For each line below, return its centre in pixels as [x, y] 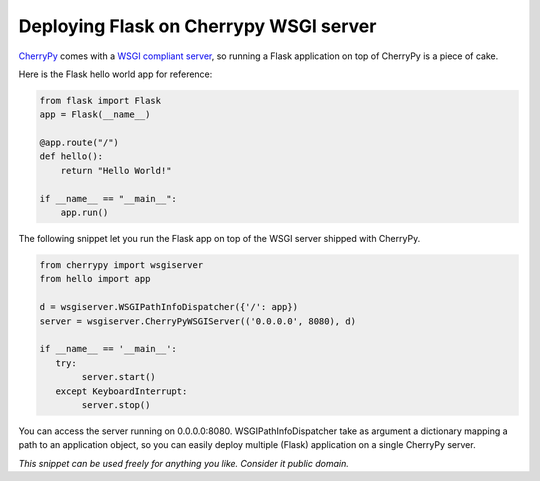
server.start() [119, 377]
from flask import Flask [100, 100]
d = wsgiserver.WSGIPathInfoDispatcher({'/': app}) [169, 307]
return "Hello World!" [116, 170]
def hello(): [71, 156]
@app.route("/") [79, 143]
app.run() [84, 213]
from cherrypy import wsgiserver [121, 265]
